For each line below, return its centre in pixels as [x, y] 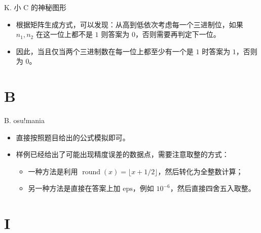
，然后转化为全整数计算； [200, 171]
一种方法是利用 [53, 171]
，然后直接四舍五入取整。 [213, 188]
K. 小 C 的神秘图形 [35, 7]
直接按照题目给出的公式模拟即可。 [73, 137]
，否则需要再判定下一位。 [178, 34]
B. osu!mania [24, 120]
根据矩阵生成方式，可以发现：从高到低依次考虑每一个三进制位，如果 [129, 24]
